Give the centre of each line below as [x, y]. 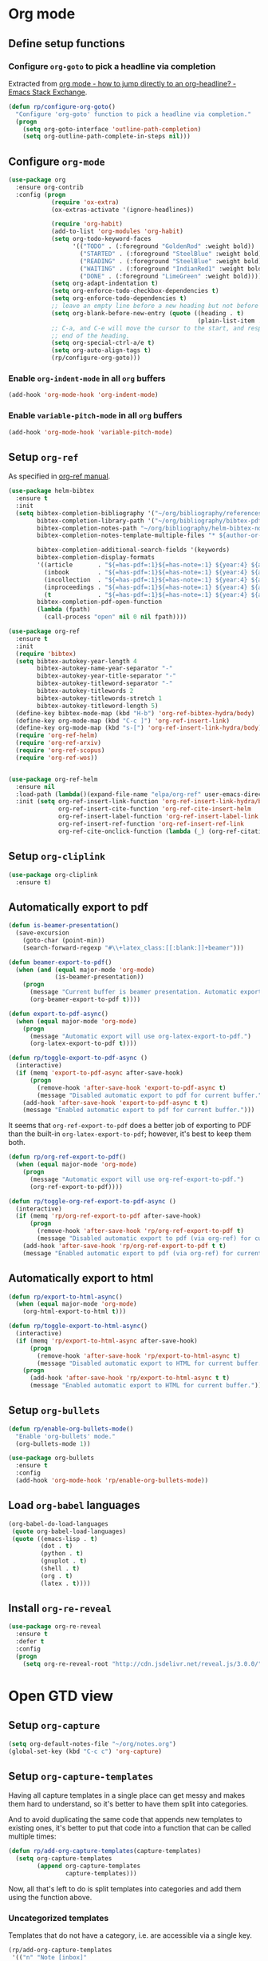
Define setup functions [67, 44]
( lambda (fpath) [64, 610]
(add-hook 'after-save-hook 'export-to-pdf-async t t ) [116, 1103]
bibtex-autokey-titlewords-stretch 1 [99, 698]
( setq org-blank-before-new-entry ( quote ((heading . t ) [148, 313]
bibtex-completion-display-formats [96, 558]
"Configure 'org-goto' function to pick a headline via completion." [133, 114]
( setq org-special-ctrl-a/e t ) [103, 343]
